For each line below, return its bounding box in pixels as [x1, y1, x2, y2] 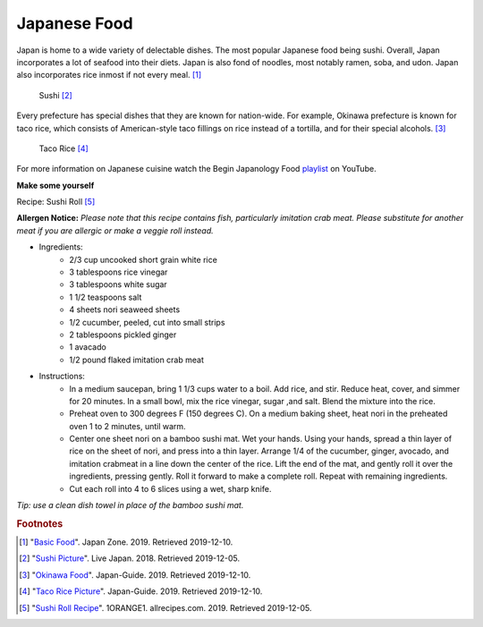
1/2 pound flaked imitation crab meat [69, 354, 205, 365]
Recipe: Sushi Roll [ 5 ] [16, 197, 96, 208]
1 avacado [69, 342, 106, 352]
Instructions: [38, 371, 85, 382]
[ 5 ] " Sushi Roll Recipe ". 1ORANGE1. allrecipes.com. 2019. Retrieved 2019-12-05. [19, 602, 312, 613]
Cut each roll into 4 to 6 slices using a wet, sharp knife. [69, 483, 272, 494]
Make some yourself [16, 180, 95, 191]
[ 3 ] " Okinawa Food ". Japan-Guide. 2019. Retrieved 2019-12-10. [19, 569, 251, 580]
